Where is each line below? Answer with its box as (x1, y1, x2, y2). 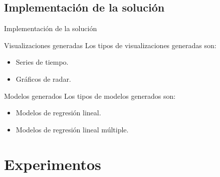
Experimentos (4, 153, 101, 174)
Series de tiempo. (16, 57, 69, 67)
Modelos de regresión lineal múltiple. (16, 124, 129, 134)
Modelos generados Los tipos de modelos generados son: (4, 90, 176, 101)
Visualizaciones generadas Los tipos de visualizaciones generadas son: (4, 40, 216, 50)
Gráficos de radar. (16, 73, 71, 84)
